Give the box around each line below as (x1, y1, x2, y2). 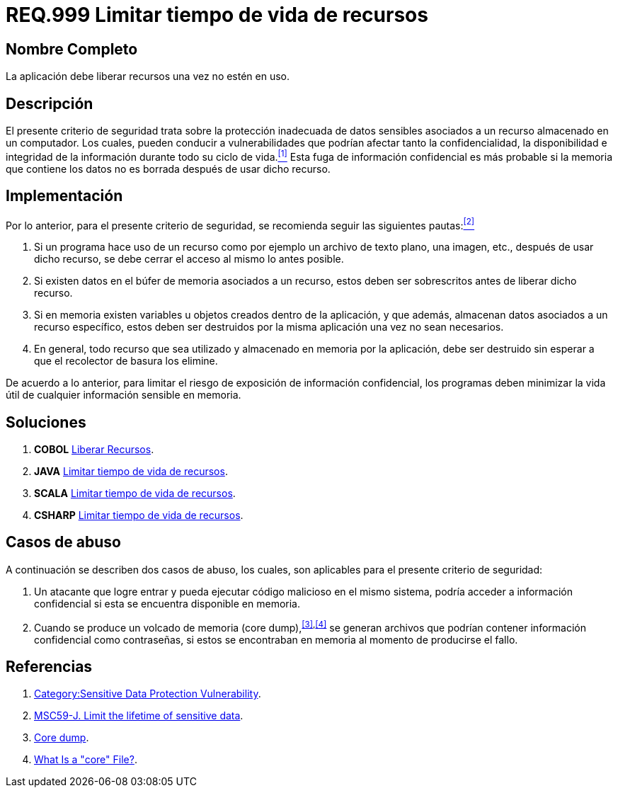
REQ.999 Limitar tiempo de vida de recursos (6, 3, 428, 27)
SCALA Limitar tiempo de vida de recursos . (34, 487, 236, 500)
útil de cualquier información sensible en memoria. (6, 389, 241, 401)
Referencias (6, 657, 93, 675)
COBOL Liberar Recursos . (34, 443, 154, 456)
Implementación (6, 187, 123, 205)
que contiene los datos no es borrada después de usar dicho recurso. (6, 162, 331, 175)
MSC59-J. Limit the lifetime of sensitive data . (34, 709, 244, 722)
